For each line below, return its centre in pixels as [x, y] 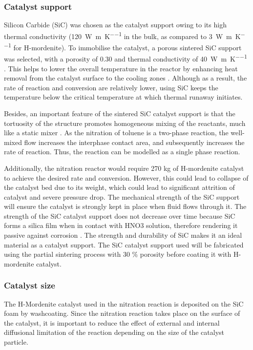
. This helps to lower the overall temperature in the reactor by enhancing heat [121, 68]
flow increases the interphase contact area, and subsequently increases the [134, 142]
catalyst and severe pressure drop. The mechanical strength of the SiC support [122, 196]
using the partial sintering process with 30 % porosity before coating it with [118, 254]
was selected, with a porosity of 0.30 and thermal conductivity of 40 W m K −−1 [126, 58]
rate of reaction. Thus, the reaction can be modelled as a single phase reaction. [122, 152]
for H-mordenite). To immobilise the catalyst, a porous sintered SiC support [127, 47]
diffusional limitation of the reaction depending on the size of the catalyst [114, 332]
